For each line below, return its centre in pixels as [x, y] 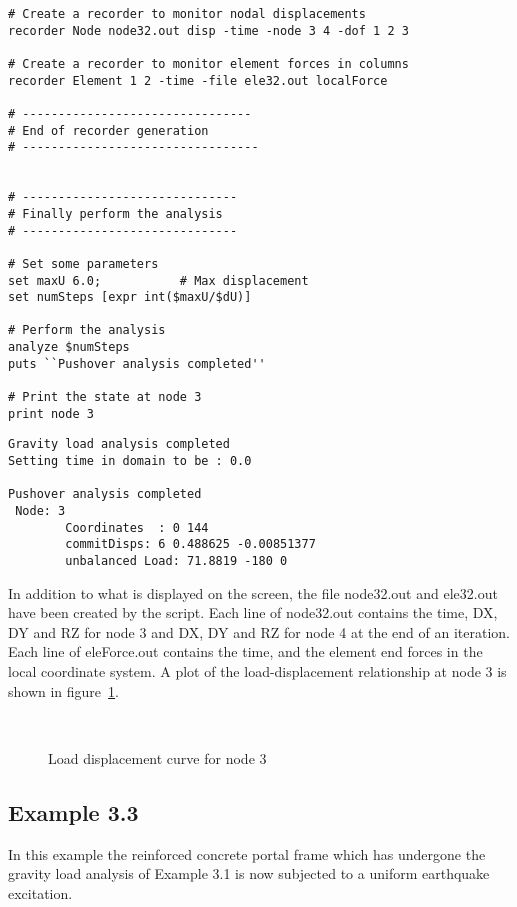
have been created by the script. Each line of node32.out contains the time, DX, [253, 612]
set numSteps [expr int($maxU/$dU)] [130, 297]
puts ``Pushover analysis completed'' [137, 363]
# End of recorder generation [108, 130]
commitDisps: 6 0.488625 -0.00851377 [190, 544]
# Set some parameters [83, 263]
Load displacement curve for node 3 [157, 757]
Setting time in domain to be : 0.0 [130, 461]
